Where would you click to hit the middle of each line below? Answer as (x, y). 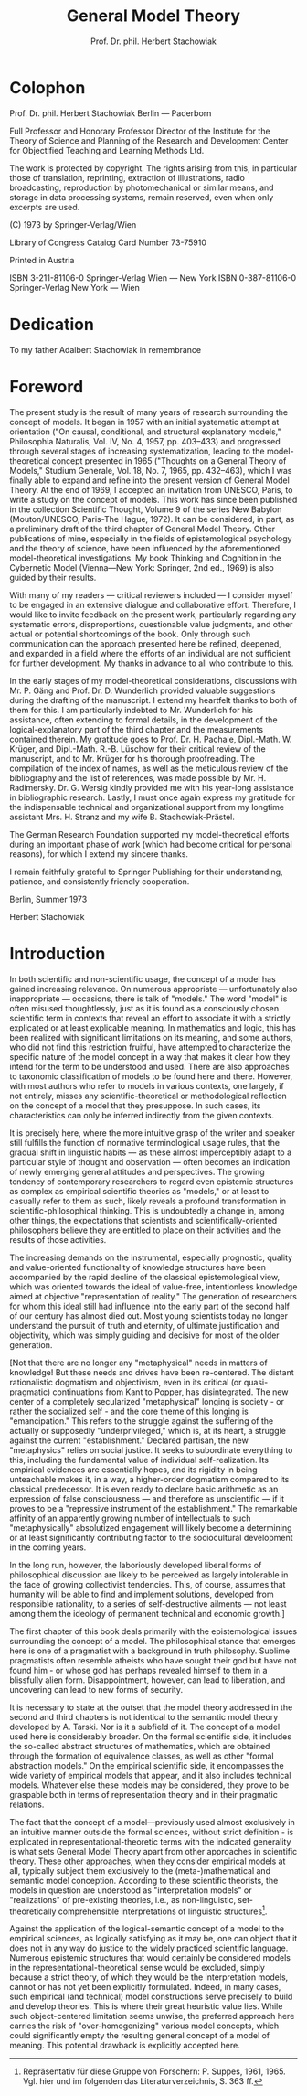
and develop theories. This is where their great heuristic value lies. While (146, 2006)
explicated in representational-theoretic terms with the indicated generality (150, 1841)
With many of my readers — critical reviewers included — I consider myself (151, 594)
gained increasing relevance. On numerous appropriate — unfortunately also (153, 989)
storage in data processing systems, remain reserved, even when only (142, 197)
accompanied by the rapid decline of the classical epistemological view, (145, 1277)
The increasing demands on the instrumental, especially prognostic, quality (151, 1257)
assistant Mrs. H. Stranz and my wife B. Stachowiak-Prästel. (122, 817)
